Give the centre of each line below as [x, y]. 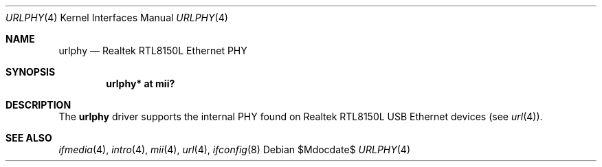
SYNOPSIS [31, 72]
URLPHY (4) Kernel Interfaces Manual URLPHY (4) [117, 18]
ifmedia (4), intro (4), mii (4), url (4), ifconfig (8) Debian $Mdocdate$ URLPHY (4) [235, 149]
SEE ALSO [29, 138]
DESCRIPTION [38, 105]
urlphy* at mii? [141, 83]
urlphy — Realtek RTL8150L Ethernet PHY [153, 51]
